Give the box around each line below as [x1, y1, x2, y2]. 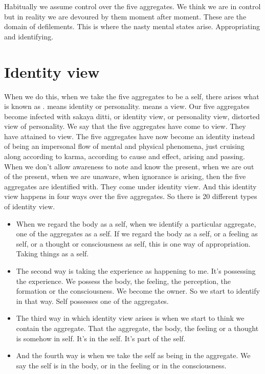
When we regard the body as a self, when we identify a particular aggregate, [16, 218, 256, 229]
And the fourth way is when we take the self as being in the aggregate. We [16, 350, 251, 361]
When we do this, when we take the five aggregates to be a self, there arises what [4, 91, 259, 101]
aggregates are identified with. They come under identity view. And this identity [4, 181, 257, 191]
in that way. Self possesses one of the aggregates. [16, 295, 169, 306]
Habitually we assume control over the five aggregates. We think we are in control [4, 1, 261, 11]
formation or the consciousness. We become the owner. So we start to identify [16, 285, 260, 296]
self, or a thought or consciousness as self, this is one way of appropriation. [16, 238, 251, 249]
